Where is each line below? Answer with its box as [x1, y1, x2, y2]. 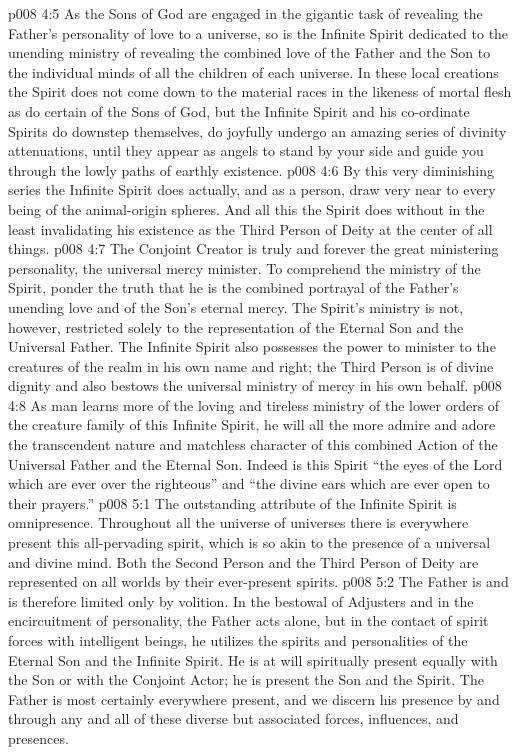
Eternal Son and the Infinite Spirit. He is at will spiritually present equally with [8, 649, 498, 670]
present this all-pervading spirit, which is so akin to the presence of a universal [8, 532, 491, 553]
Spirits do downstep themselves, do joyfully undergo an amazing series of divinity [8, 120, 507, 141]
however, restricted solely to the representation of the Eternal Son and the [8, 316, 464, 337]
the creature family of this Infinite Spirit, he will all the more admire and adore [8, 414, 496, 435]
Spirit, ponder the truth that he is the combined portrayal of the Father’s [8, 277, 459, 298]
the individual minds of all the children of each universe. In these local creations [8, 61, 499, 82]
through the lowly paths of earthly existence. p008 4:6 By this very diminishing [8, 159, 494, 180]
